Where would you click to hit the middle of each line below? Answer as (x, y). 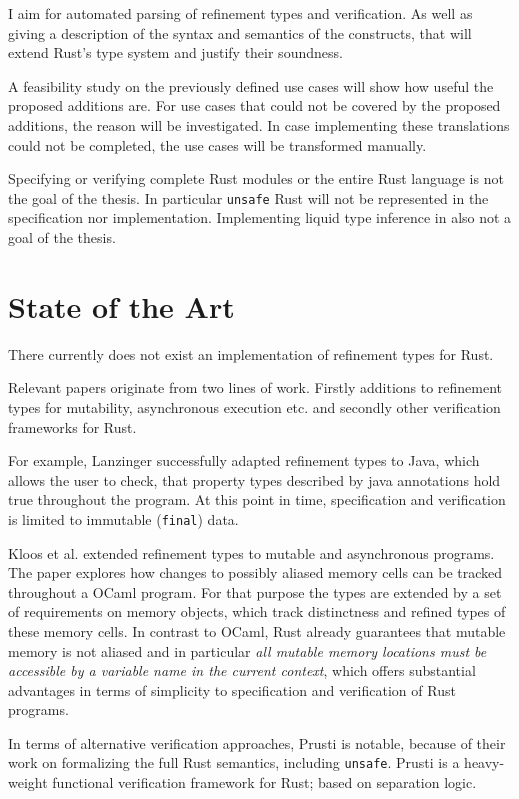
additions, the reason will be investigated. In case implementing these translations (259, 124)
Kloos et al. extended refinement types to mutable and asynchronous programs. (251, 552)
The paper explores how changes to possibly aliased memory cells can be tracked (255, 572)
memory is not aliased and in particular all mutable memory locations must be (247, 650)
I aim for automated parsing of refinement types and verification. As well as (240, 13)
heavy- (484, 762)
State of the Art (121, 305)
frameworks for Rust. (72, 426)
